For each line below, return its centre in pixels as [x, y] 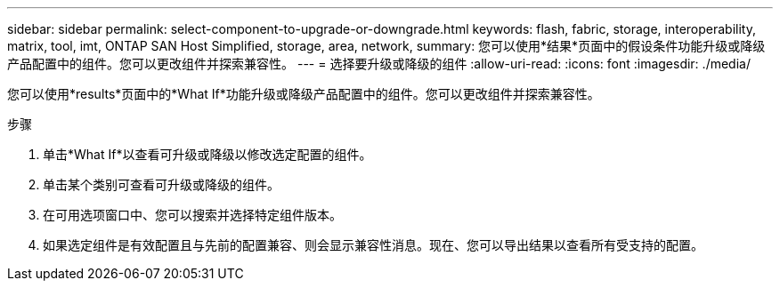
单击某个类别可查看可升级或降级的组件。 [161, 184]
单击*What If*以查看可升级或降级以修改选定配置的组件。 [207, 154]
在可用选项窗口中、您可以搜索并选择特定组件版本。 [192, 215]
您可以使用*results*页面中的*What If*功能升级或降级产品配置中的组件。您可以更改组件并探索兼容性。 [304, 94]
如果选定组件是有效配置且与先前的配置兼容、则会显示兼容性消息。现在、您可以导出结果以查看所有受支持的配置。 [373, 245]
